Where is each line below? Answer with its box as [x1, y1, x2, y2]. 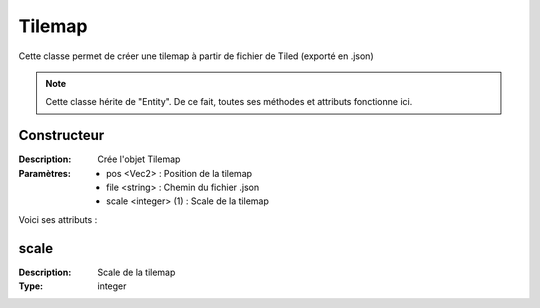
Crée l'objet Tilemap [97, 153, 181, 165]
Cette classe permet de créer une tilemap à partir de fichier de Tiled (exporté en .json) [18, 50, 374, 62]
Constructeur [18, 127, 105, 144]
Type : [18, 280, 44, 292]
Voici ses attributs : [18, 213, 98, 225]
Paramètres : [18, 167, 72, 179]
